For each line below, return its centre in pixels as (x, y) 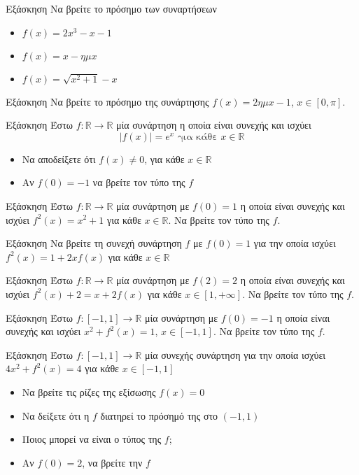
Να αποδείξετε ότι (59, 158)
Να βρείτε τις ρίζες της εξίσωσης (89, 391)
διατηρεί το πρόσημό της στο (159, 415)
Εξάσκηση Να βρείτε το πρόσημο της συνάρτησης (107, 101)
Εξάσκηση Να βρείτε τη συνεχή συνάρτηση (94, 243)
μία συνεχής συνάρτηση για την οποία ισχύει (235, 354)
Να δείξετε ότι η (56, 415)
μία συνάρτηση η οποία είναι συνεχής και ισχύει (214, 125)
